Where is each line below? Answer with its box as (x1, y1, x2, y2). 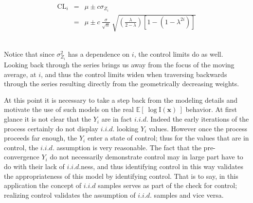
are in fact (101, 114, 132, 124)
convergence (4, 152, 39, 162)
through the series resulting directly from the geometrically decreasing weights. (4, 78, 239, 89)
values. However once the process (149, 123, 248, 133)
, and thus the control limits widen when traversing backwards (41, 69, 227, 79)
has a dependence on (68, 49, 130, 59)
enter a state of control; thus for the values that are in (87, 133, 249, 143)
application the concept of (4, 180, 82, 190)
